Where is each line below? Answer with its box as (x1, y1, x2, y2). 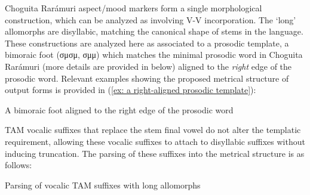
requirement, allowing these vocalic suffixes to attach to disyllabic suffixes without (5, 135, 305, 147)
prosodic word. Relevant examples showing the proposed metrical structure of (5, 72, 289, 84)
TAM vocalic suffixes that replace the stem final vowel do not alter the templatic (5, 123, 301, 136)
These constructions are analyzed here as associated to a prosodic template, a (5, 36, 289, 49)
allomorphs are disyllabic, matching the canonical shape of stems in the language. (5, 25, 303, 38)
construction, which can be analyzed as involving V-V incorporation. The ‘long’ (5, 13, 296, 26)
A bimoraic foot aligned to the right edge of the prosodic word (5, 103, 234, 116)
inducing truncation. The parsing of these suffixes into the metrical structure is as (5, 147, 305, 159)
